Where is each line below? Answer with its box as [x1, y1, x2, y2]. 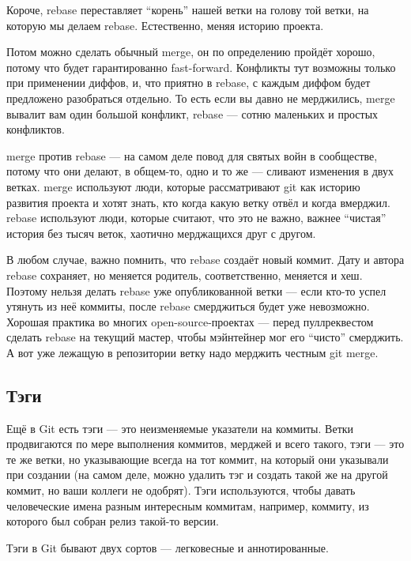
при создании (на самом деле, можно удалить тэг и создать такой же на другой [6, 466, 388, 483]
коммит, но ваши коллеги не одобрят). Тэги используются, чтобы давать [6, 482, 356, 499]
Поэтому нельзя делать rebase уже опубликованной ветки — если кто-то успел [6, 282, 386, 299]
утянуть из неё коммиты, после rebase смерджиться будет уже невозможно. [6, 298, 370, 314]
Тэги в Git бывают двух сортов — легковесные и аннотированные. [6, 539, 329, 555]
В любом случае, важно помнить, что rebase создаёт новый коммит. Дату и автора [6, 251, 405, 268]
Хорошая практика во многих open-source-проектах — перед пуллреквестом [6, 313, 374, 329]
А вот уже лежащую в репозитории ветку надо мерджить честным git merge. [6, 344, 379, 360]
